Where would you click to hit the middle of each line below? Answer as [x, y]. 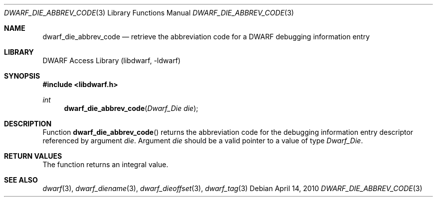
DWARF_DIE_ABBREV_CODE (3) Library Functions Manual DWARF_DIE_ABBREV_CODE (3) [149, 13]
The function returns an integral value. [106, 164]
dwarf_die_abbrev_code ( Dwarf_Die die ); [131, 108]
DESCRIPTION [28, 124]
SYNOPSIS [22, 76]
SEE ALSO [21, 180]
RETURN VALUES [33, 156]
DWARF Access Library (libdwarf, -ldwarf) [111, 60]
